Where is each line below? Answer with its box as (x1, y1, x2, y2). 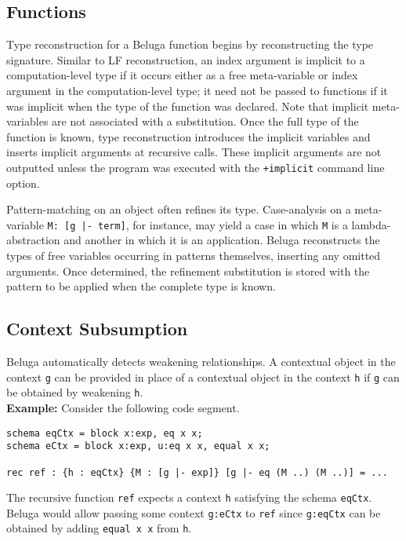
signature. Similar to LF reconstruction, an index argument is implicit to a (6, 51, 365, 68)
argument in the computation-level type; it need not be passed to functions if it (6, 82, 388, 98)
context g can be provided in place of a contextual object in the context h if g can (6, 368, 400, 385)
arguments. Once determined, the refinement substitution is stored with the (6, 262, 370, 279)
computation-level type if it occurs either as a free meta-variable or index (6, 67, 358, 83)
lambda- (351, 216, 391, 232)
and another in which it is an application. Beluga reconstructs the (63, 232, 380, 248)
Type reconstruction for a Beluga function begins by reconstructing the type (6, 36, 374, 53)
